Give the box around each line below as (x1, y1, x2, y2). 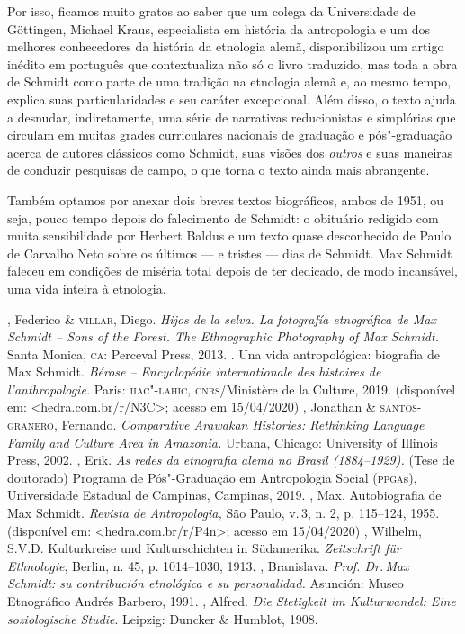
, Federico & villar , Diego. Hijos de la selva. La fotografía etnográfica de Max (7, 309, 436, 328)
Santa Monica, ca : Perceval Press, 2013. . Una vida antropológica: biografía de (7, 344, 440, 363)
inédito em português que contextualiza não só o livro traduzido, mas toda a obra (7, 54, 458, 73)
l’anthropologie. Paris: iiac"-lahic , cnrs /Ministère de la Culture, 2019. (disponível (7, 379, 456, 398)
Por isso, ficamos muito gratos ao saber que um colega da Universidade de (7, 2, 416, 20)
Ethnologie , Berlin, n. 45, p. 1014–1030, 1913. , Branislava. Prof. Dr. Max (7, 556, 409, 575)
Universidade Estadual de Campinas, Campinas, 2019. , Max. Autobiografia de (7, 485, 442, 504)
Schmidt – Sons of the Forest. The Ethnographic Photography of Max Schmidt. (7, 327, 439, 346)
